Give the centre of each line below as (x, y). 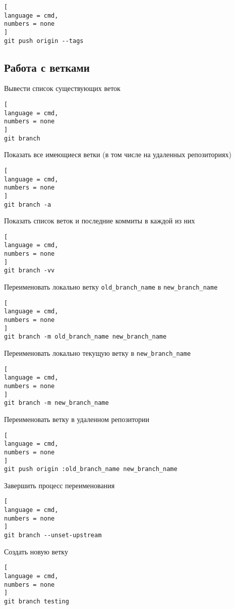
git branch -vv (30, 271)
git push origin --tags (44, 41)
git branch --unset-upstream (53, 535)
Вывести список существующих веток (62, 88)
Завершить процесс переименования (60, 485)
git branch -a (28, 204)
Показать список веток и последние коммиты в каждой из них (100, 221)
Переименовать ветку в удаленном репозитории (77, 419)
